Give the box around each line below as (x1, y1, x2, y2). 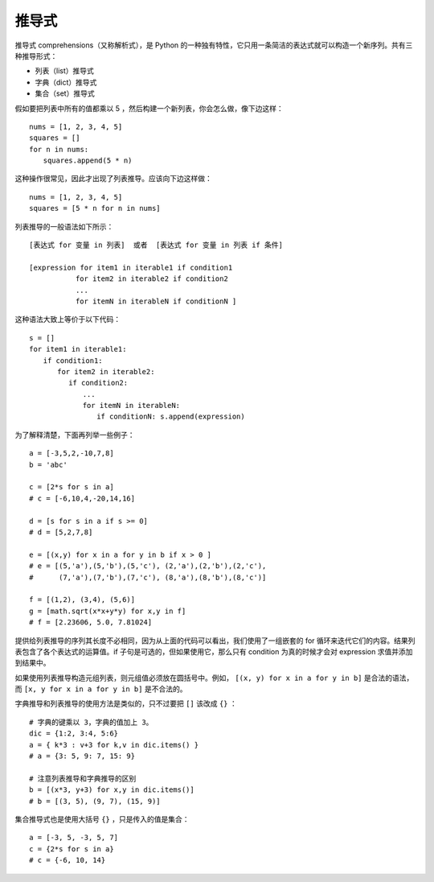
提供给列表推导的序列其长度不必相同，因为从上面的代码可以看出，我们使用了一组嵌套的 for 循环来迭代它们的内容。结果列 (14, 636, 416, 645)
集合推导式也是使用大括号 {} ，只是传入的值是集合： (14, 814, 190, 824)
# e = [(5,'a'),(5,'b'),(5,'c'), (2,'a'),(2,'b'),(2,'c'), (29, 562, 267, 571)
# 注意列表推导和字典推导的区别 (29, 773, 137, 783)
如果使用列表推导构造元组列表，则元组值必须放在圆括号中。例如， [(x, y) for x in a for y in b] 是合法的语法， (14, 673, 414, 682)
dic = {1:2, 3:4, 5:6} (29, 729, 119, 738)
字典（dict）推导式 (35, 77, 97, 87)
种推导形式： (14, 51, 58, 60)
